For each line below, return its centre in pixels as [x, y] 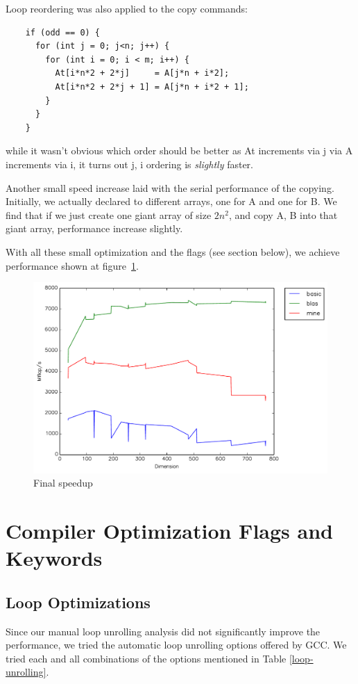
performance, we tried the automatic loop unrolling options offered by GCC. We [176, 645]
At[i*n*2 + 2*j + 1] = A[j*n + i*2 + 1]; [152, 87]
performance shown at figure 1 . [72, 265]
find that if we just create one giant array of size [109, 214]
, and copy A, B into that [283, 214]
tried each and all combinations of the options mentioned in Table [146, 658]
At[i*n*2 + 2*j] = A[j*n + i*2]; [142, 73]
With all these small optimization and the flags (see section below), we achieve [173, 251]
